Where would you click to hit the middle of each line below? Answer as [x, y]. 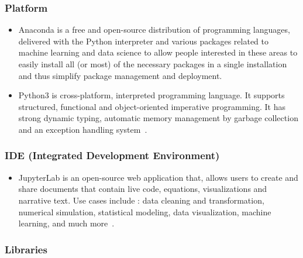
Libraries [26, 249]
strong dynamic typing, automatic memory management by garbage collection [158, 118]
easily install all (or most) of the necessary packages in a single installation [153, 64]
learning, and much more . [66, 223]
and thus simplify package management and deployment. [120, 75]
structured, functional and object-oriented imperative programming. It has [152, 106]
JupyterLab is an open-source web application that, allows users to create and [158, 177]
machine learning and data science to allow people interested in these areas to [158, 52]
